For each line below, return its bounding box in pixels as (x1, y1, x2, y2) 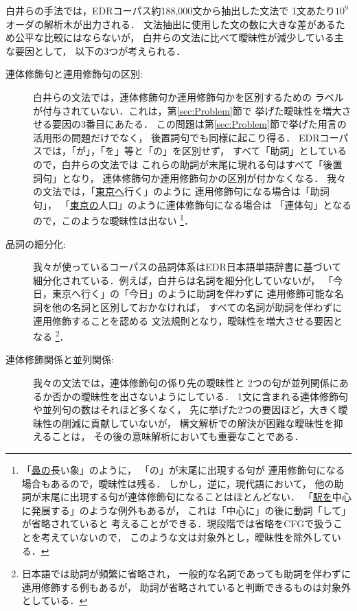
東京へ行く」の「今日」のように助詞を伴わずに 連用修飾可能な (51, 286, 334, 301)
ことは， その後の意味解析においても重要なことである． (51, 429, 304, 443)
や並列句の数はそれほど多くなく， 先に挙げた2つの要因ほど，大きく (33, 402, 338, 417)
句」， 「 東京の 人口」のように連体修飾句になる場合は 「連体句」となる (33, 197, 352, 211)
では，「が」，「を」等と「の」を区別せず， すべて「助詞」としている (42, 143, 347, 158)
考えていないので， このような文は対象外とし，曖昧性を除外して (41, 529, 332, 544)
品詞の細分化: (5, 236, 66, 251)
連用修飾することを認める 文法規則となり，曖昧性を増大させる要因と (33, 313, 343, 327)
